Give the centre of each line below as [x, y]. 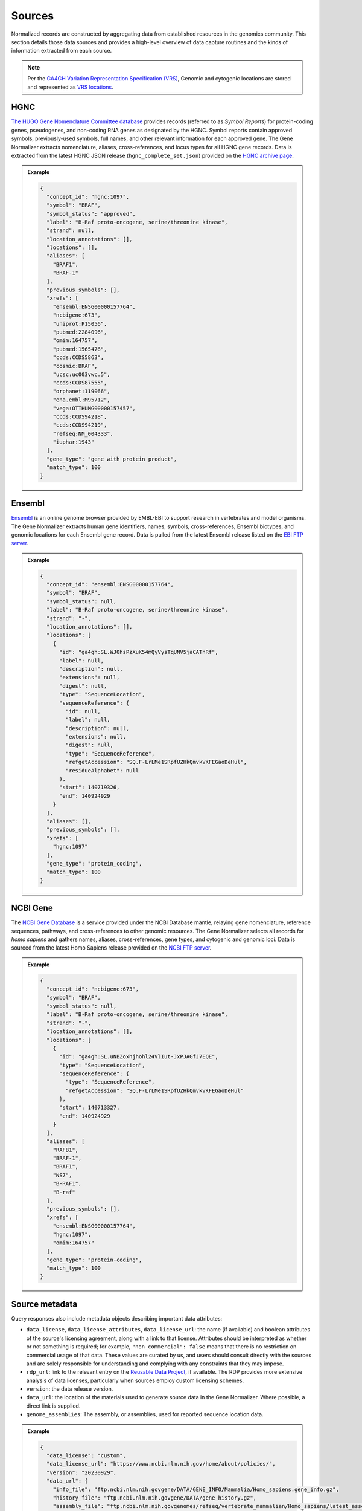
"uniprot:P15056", [80, 324]
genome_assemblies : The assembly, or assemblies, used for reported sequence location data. [145, 1414]
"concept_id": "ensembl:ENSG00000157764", [110, 584]
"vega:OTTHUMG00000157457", [94, 408]
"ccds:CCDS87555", [80, 383]
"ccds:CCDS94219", [80, 425]
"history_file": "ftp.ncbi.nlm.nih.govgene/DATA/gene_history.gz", [154, 1498]
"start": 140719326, [90, 788]
